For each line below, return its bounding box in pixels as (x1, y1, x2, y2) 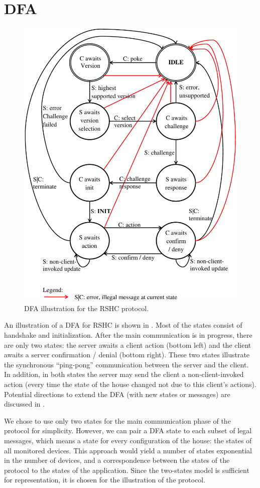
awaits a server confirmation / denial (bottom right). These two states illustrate (4, 349, 250, 360)
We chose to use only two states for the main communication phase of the (4, 415, 231, 426)
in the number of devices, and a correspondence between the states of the (4, 455, 230, 465)
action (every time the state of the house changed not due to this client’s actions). (4, 378, 256, 389)
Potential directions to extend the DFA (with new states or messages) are (4, 388, 230, 399)
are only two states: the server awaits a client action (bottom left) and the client (4, 339, 251, 350)
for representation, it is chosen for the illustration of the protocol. (4, 474, 206, 485)
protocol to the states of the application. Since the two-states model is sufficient (4, 464, 249, 475)
